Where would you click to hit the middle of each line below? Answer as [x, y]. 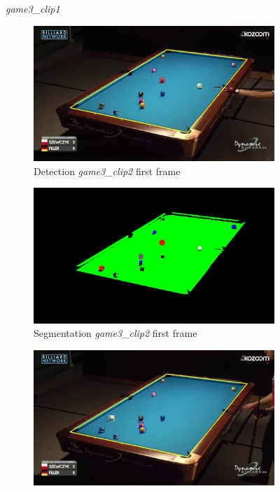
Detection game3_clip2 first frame [107, 171]
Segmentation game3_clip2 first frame [115, 333]
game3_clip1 [33, 8]
